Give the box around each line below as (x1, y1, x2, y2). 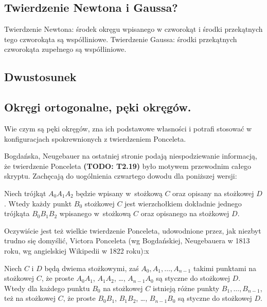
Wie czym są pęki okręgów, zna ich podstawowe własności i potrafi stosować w (4, 123, 252, 133)
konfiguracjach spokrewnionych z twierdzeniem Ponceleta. (4, 133, 186, 144)
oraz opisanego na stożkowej (140, 208, 229, 219)
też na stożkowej (4, 293, 56, 303)
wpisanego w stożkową (59, 208, 131, 219)
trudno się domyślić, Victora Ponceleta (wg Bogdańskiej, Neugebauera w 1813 (4, 235, 250, 246)
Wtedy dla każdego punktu (4, 282, 90, 293)
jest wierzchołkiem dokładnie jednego (124, 198, 242, 208)
